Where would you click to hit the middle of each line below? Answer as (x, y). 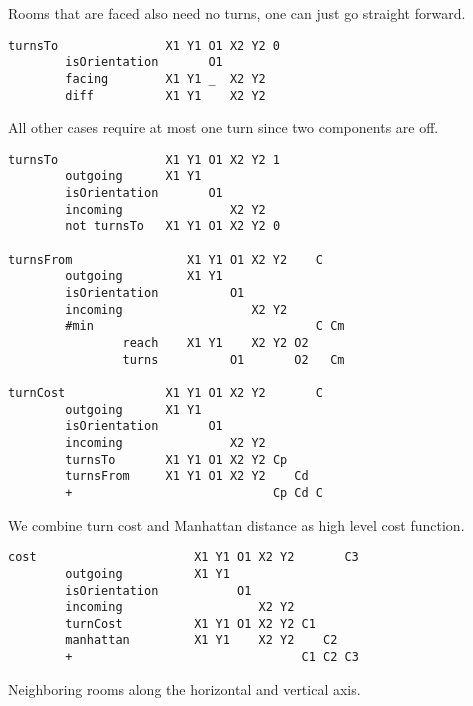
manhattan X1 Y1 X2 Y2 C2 (201, 640)
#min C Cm (205, 326)
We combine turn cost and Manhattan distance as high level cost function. (236, 524)
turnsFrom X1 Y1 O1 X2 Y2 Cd (187, 476)
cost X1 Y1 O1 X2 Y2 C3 (183, 557)
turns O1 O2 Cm (233, 359)
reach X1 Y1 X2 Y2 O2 (215, 343)
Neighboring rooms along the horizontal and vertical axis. (184, 688)
